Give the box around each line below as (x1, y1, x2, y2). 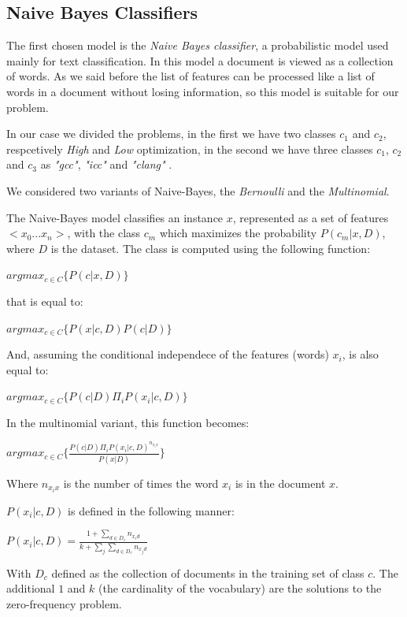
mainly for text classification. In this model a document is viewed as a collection (6, 52, 394, 69)
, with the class (67, 225, 141, 241)
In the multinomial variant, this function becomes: (6, 414, 250, 430)
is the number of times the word (63, 474, 219, 491)
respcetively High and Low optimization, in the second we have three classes (6, 140, 373, 157)
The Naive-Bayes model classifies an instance (6, 209, 224, 225)
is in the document (235, 474, 326, 491)
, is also (342, 346, 379, 362)
